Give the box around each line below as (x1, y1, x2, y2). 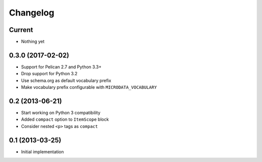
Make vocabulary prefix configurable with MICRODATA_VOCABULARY (21, 84, 157, 90)
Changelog (9, 7, 54, 18)
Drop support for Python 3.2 (21, 71, 78, 77)
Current (9, 26, 33, 34)
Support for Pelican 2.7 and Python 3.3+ (21, 64, 102, 70)
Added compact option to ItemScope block (21, 116, 109, 122)
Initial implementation (21, 148, 64, 155)
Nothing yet (21, 39, 45, 45)
